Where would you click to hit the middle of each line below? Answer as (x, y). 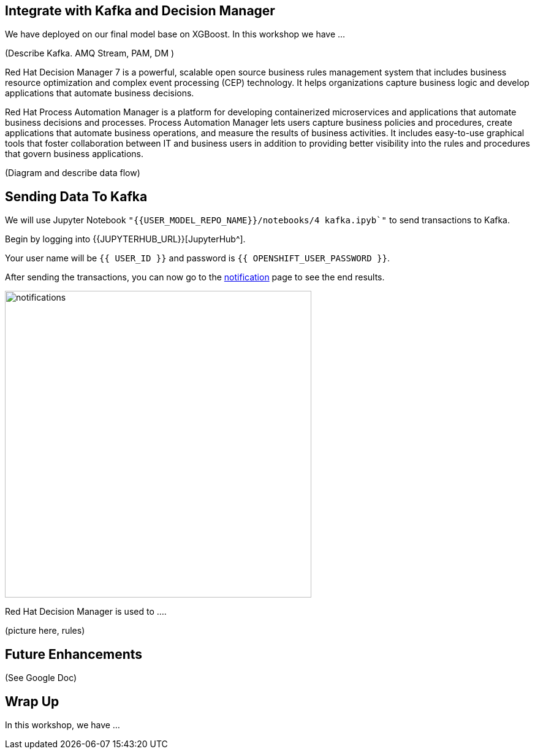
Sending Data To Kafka (76, 196)
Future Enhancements (74, 654)
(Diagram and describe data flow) (73, 173)
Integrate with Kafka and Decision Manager (140, 11)
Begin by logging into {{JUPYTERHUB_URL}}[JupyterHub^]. (125, 239)
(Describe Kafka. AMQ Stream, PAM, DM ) (90, 53)
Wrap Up (32, 701)
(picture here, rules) (45, 631)
